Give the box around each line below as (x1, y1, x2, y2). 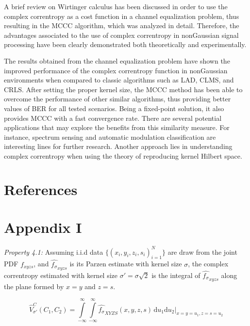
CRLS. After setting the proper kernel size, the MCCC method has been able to (4, 84, 243, 94)
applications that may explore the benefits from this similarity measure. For (4, 122, 230, 132)
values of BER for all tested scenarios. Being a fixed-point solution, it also (4, 103, 224, 113)
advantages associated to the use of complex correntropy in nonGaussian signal (4, 30, 239, 40)
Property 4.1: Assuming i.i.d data (4, 246, 103, 257)
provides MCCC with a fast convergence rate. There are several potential (4, 113, 222, 123)
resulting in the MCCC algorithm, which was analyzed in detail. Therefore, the (4, 20, 239, 31)
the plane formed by (4, 281, 64, 292)
